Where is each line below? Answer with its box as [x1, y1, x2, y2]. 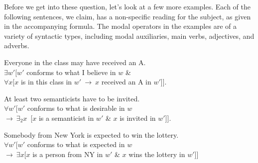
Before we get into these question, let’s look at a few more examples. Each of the [4, 1, 251, 11]
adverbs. [4, 40, 29, 51]
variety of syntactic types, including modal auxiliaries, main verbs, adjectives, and [4, 30, 255, 41]
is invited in [120, 112, 156, 123]
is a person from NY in [32, 149, 103, 159]
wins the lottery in [129, 149, 185, 159]
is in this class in [20, 77, 72, 87]
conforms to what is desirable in [27, 103, 125, 113]
